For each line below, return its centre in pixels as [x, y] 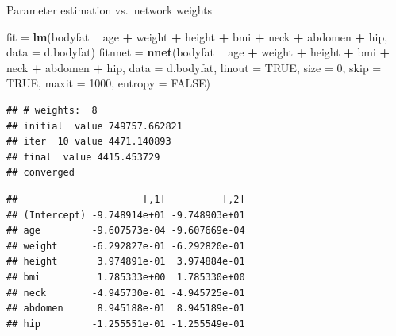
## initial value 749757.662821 [94, 126]
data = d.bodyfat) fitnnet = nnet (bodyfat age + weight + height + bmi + [198, 52]
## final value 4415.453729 [83, 157]
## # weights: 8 [52, 110]
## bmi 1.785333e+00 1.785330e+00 [126, 277]
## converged [40, 173]
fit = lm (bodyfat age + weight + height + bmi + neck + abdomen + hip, [197, 36]
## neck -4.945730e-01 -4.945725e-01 [126, 293]
